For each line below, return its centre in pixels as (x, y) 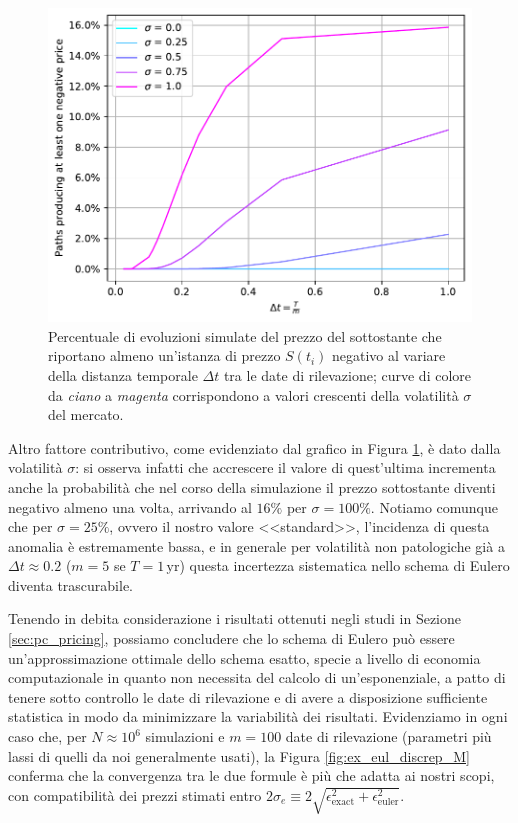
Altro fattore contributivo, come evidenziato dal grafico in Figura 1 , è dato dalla (254, 447)
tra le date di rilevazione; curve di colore (347, 374)
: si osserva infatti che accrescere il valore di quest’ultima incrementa (285, 467)
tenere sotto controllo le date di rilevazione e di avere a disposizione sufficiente (248, 696)
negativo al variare (389, 355)
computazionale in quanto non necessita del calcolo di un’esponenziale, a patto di (257, 677)
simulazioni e (185, 736)
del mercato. (86, 414)
